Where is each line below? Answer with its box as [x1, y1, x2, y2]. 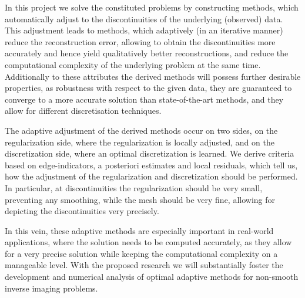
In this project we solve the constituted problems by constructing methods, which [5, 1, 299, 13]
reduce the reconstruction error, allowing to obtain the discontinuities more [5, 35, 276, 48]
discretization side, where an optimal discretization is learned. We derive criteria [5, 147, 294, 160]
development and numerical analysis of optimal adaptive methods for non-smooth [5, 270, 299, 283]
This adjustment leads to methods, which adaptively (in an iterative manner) [5, 24, 283, 36]
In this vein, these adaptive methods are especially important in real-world [5, 224, 274, 236]
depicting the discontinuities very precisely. [5, 205, 159, 217]
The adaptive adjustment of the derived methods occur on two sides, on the [5, 124, 278, 136]
